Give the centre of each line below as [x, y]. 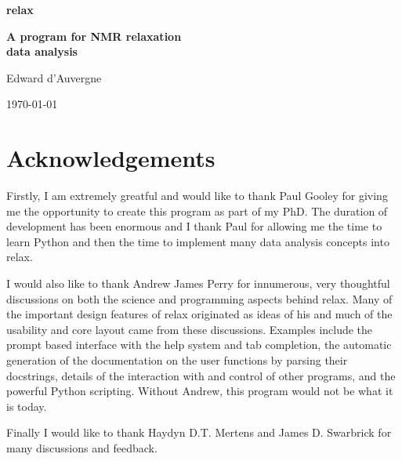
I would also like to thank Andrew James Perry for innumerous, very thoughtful [198, 283]
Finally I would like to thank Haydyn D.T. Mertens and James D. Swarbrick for [199, 432]
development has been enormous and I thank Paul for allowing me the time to [194, 226]
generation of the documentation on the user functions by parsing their [177, 360]
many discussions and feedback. [82, 448]
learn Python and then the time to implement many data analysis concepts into [198, 241]
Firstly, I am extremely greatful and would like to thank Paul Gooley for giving [197, 196]
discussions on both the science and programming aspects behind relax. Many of [199, 298]
